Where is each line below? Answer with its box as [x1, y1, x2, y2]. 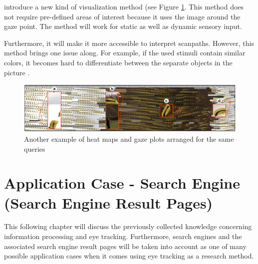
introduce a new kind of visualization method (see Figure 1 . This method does [4, 1, 244, 11]
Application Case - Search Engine [4, 173, 241, 193]
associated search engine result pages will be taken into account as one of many [4, 241, 247, 251]
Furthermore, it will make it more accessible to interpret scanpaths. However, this [4, 37, 254, 48]
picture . [4, 67, 30, 77]
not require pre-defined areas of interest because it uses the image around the [4, 11, 241, 21]
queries [24, 143, 45, 154]
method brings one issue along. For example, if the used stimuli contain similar [4, 47, 246, 58]
